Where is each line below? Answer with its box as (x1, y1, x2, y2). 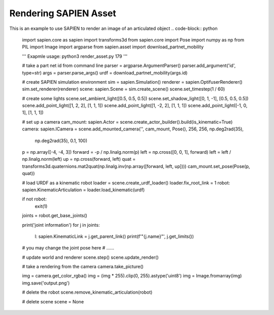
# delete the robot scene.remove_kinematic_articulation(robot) (22, 289, 153, 295)
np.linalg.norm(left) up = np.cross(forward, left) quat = (22, 156, 136, 162)
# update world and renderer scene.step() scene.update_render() (22, 254, 159, 260)
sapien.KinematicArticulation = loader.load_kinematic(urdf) (22, 187, 145, 193)
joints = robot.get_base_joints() (22, 213, 87, 219)
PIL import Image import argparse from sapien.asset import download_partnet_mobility (22, 44, 204, 50)
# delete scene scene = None (22, 298, 84, 304)
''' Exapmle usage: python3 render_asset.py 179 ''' (22, 53, 128, 59)
